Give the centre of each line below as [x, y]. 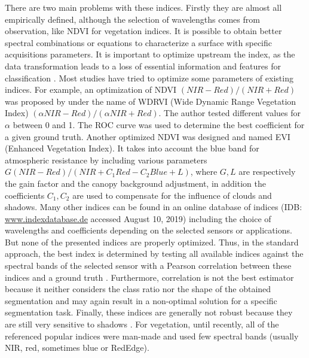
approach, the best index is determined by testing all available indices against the [154, 254]
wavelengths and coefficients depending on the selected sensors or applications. [149, 230]
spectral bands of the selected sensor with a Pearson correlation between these [148, 266]
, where [204, 172]
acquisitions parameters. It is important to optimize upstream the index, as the [150, 54]
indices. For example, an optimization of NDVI [91, 89]
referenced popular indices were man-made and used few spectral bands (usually [152, 336]
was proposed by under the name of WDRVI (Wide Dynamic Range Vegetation [151, 101]
